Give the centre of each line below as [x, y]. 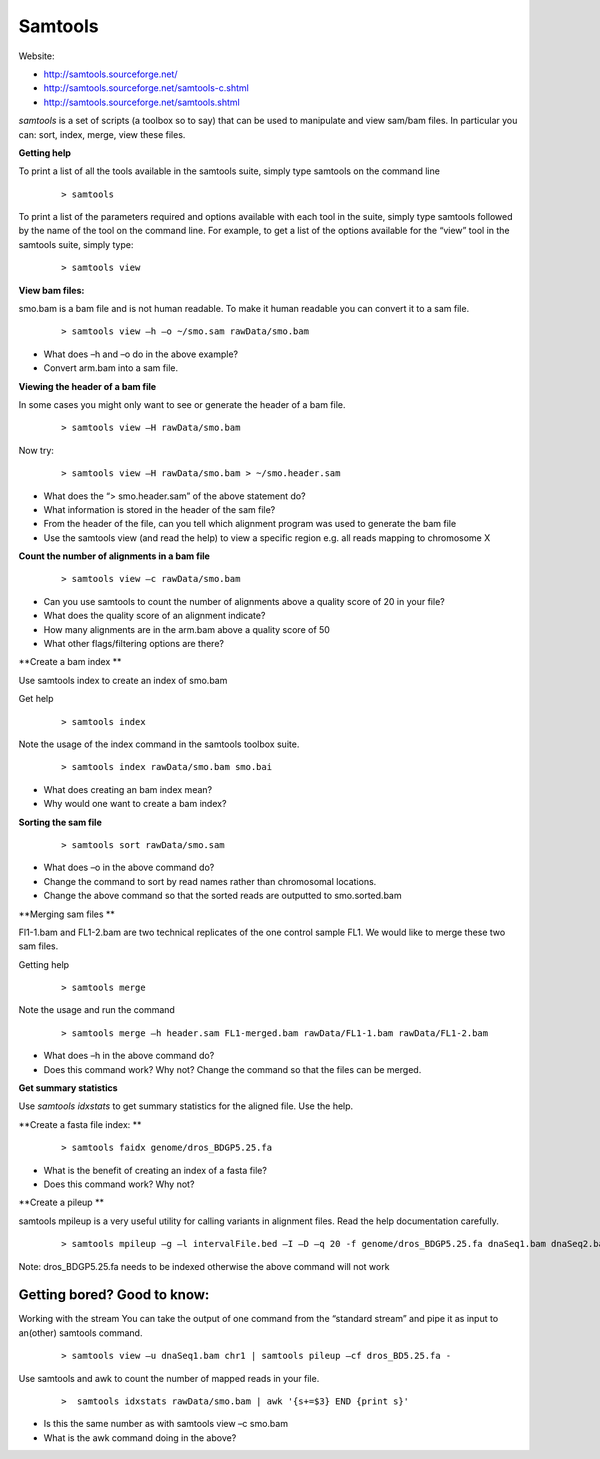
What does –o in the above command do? [129, 867]
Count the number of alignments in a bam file [114, 556]
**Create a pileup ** [61, 1202]
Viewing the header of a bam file [87, 386]
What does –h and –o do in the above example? [141, 354]
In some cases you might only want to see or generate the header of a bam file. [182, 404]
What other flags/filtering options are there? [134, 644]
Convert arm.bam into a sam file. [111, 368]
